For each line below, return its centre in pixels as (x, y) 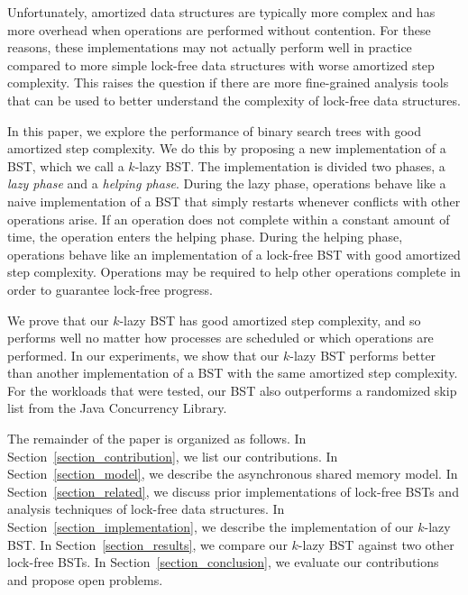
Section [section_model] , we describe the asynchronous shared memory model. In (233, 474)
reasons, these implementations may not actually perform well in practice (210, 47)
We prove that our (58, 320)
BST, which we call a (66, 165)
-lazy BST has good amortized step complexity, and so (270, 320)
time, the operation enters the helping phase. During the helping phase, (205, 237)
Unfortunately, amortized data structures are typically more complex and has (221, 12)
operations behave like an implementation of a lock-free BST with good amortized (234, 254)
